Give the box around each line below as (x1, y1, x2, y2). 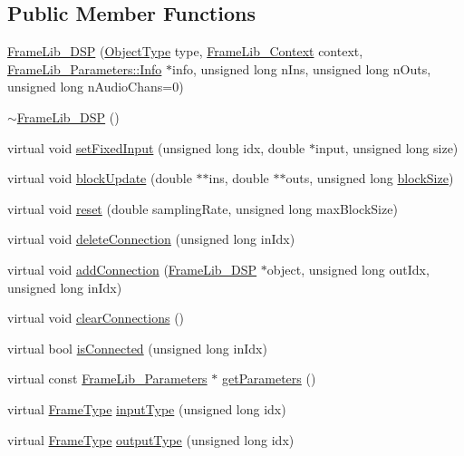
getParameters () (221, 369, 316, 388)
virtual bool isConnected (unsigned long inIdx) (7, 338, 267, 357)
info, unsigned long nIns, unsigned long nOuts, (172, 59, 431, 78)
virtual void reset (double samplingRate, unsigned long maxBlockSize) (7, 199, 398, 218)
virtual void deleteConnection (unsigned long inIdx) (7, 229, 295, 248)
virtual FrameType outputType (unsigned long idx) (7, 430, 295, 449)
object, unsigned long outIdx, (266, 259, 430, 278)
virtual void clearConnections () (7, 308, 185, 327)
